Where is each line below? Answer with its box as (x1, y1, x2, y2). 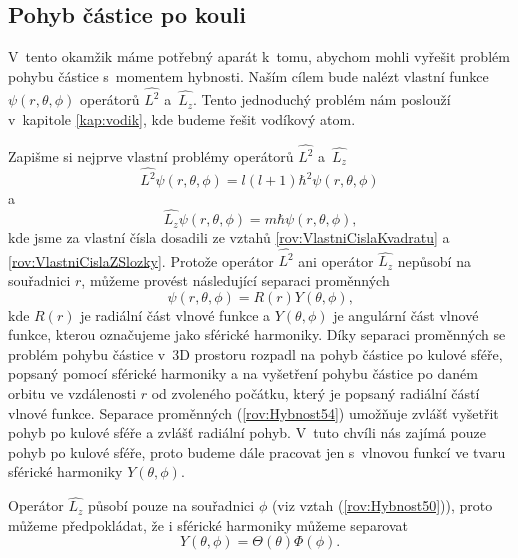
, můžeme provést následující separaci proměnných (81, 270, 390, 291)
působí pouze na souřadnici (87, 495, 255, 516)
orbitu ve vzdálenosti (8, 383, 137, 404)
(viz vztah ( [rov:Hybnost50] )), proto (271, 495, 493, 516)
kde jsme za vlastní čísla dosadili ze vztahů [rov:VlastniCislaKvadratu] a (8, 227, 450, 248)
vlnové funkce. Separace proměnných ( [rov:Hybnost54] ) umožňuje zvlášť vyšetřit (8, 402, 499, 423)
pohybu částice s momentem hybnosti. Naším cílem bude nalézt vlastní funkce (8, 65, 489, 86)
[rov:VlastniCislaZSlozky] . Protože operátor (8, 250, 274, 271)
